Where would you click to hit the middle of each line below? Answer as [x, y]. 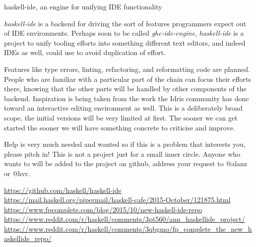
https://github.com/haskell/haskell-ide [63, 190]
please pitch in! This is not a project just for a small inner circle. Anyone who [122, 154]
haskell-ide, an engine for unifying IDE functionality [83, 6]
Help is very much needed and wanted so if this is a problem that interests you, [125, 144]
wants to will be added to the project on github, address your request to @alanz [126, 163]
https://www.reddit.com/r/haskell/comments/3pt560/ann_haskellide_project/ [125, 219]
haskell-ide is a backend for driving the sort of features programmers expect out [125, 23]
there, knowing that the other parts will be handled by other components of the [125, 89]
